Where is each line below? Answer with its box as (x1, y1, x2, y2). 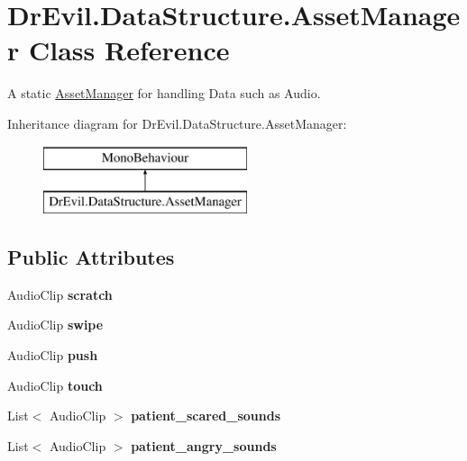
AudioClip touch (7, 375, 103, 394)
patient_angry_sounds (131, 436, 277, 455)
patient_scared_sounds (131, 406, 281, 425)
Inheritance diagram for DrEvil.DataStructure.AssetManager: (7, 113, 347, 132)
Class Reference (28, 32, 230, 68)
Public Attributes (7, 243, 175, 271)
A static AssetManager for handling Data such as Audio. (7, 84, 321, 103)
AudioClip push (7, 346, 98, 365)
